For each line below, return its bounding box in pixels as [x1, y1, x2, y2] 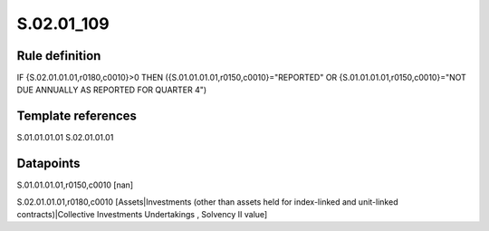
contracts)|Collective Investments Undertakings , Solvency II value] [16, 209, 268, 220]
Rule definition [16, 48, 101, 63]
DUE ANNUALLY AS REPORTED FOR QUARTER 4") [16, 84, 207, 95]
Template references [16, 109, 138, 124]
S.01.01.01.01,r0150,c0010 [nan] [16, 179, 134, 190]
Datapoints [16, 156, 81, 171]
